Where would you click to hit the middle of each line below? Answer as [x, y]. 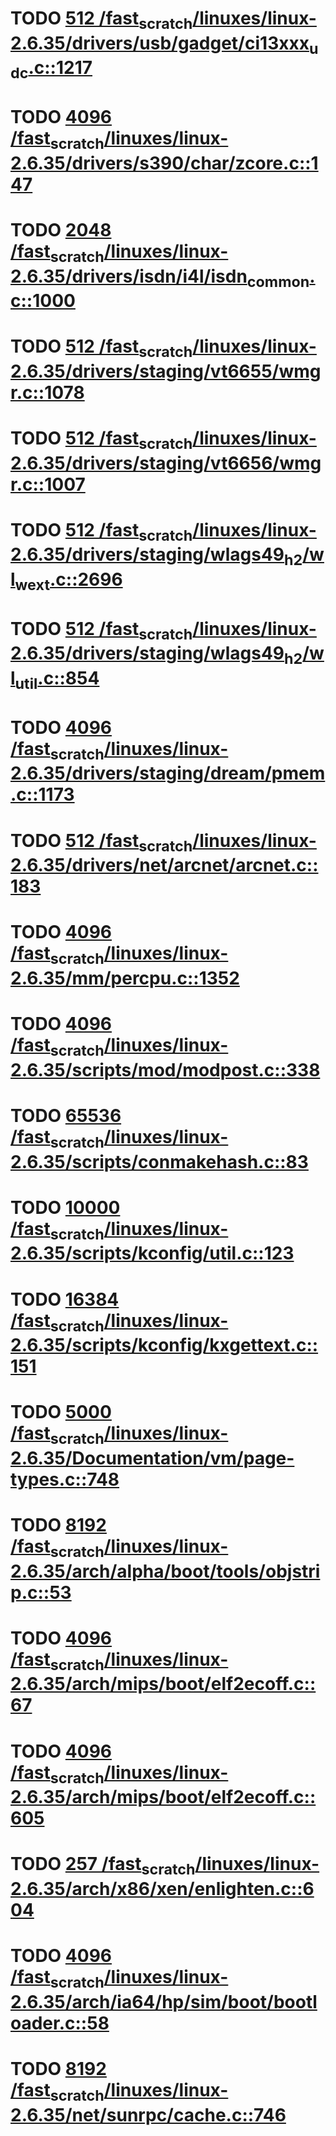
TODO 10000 [65, 1207]
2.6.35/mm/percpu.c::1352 [125, 978]
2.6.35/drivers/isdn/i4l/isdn [129, 276]
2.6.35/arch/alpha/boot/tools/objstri [165, 1571]
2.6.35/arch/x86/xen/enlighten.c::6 [162, 1889]
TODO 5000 [61, 1412]
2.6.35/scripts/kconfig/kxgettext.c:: [164, 1345]
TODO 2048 [61, 229]
